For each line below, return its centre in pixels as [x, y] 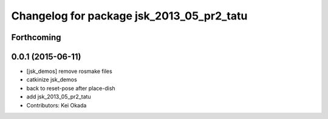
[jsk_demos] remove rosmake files [69, 71]
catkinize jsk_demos [52, 80]
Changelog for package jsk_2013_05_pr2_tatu [129, 16]
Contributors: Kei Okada [56, 105]
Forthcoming [36, 37]
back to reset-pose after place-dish [71, 88]
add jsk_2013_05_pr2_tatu [59, 97]
